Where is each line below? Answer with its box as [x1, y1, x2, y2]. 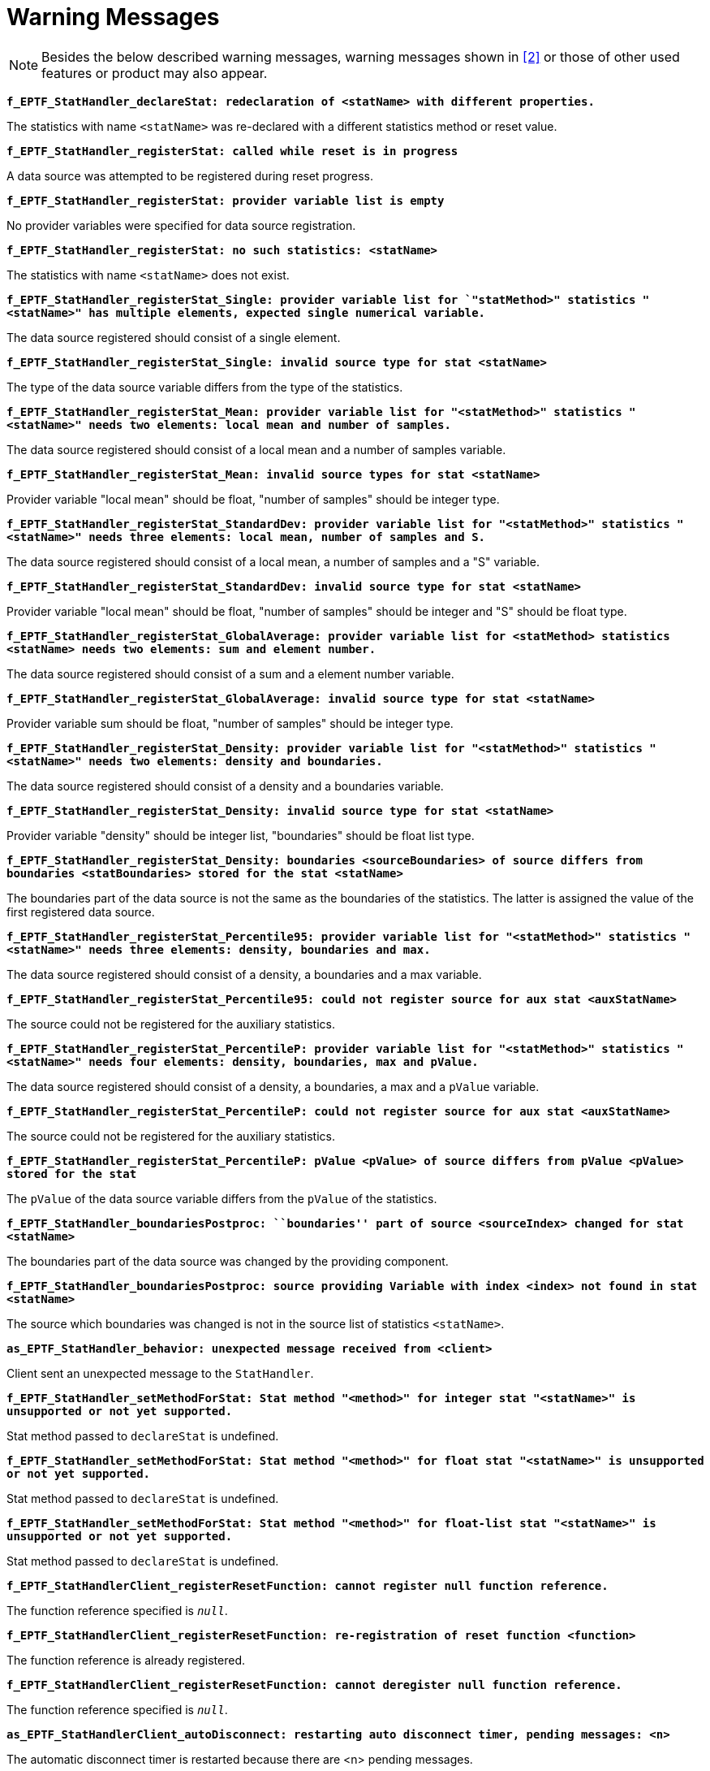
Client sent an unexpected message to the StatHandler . [6, 1366, 314, 1380]
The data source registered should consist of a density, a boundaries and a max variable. [6, 967, 482, 981]
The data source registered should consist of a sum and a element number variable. [6, 666, 454, 681]
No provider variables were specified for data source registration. [6, 218, 356, 232]
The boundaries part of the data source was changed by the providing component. [6, 1254, 449, 1268]
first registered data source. [6, 904, 155, 919]
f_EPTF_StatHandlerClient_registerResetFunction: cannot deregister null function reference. [6, 1678, 622, 1691]
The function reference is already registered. [6, 1652, 246, 1667]
